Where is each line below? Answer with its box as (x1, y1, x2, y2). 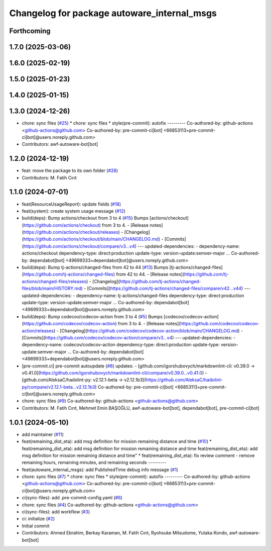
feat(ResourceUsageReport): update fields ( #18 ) (22, 201, 121, 207)
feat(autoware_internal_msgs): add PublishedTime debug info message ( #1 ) (22, 467, 178, 473)
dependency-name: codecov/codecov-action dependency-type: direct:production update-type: (22, 342, 220, 348)
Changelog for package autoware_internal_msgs (9, 8, 217, 19)
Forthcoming (9, 27, 51, 35)
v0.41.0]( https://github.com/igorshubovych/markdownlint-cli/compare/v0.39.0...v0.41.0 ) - (22, 370, 208, 376)
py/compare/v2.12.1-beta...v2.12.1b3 (22, 384, 95, 390)
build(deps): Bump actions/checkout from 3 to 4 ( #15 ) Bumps (22, 215, 149, 221)
